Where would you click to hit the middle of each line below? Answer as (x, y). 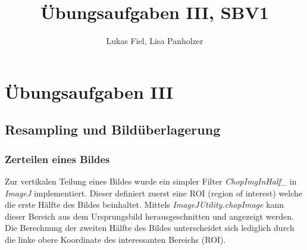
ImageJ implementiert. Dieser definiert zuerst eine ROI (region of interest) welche (154, 193)
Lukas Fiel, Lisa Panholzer (155, 41)
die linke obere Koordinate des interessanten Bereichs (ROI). (115, 239)
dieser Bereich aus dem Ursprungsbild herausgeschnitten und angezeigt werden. (149, 216)
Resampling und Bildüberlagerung (113, 129)
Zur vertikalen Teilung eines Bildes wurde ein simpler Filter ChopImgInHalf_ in (151, 181)
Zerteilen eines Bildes (57, 159)
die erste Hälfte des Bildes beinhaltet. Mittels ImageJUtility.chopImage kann (145, 204)
